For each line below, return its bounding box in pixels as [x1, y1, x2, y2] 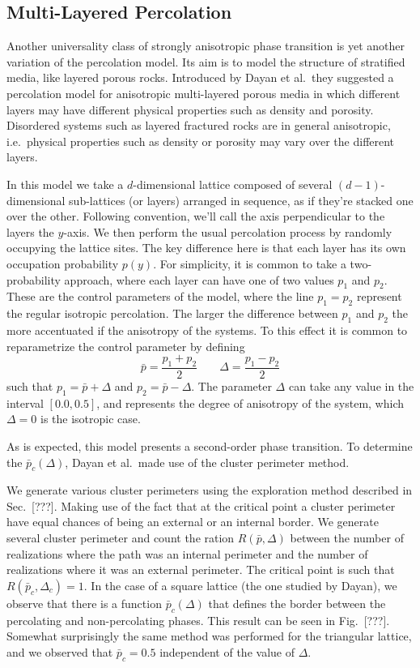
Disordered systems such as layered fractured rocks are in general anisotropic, [6, 117, 391, 134]
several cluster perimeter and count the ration [6, 529, 235, 546]
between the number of [290, 529, 404, 546]
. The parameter [191, 377, 272, 394]
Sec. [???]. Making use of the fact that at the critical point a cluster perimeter [6, 497, 396, 514]
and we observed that [6, 643, 113, 660]
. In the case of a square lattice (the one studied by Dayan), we [83, 576, 397, 593]
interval [6, 394, 44, 411]
